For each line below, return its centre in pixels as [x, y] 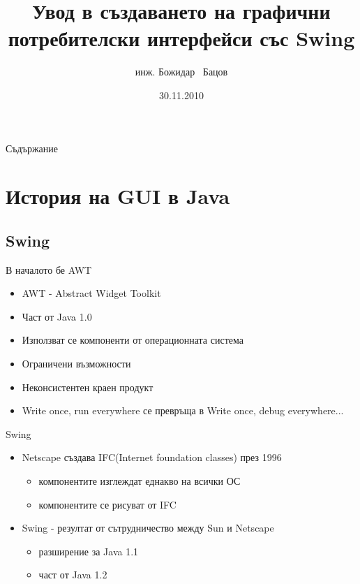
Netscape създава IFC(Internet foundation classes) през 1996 [152, 457]
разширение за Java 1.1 [89, 551]
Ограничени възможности [76, 364]
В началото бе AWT [49, 269]
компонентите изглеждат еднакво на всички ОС [140, 481]
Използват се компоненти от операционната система [133, 340]
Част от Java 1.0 [57, 316]
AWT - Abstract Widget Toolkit [91, 293]
